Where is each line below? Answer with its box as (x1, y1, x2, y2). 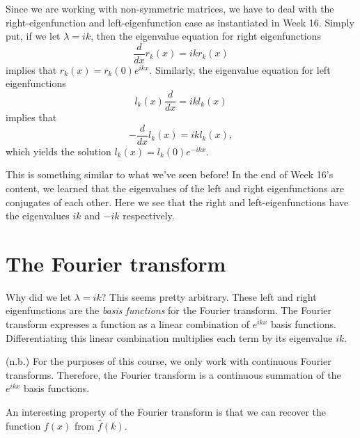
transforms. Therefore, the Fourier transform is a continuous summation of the (6, 367, 341, 382)
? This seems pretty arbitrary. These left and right (101, 289, 317, 304)
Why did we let (6, 289, 72, 304)
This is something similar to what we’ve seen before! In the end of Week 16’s (6, 167, 334, 182)
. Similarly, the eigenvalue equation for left (149, 62, 331, 77)
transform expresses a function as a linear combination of (6, 317, 250, 331)
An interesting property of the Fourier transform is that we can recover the (6, 405, 327, 419)
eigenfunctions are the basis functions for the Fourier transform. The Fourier (6, 303, 331, 318)
